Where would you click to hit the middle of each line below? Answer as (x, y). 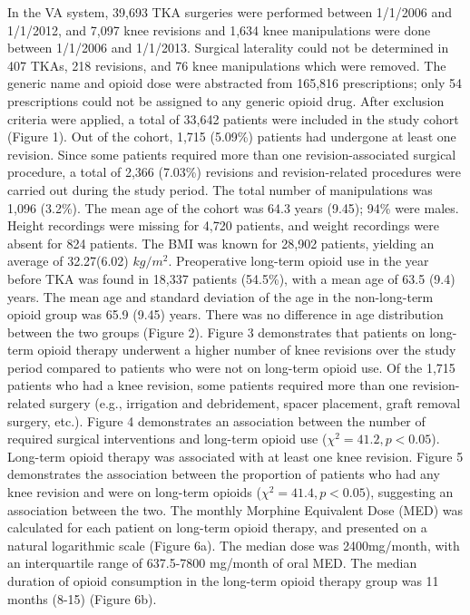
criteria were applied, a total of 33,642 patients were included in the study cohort (233, 118)
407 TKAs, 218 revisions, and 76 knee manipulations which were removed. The (227, 65)
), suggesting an (409, 492)
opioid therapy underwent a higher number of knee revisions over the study (247, 350)
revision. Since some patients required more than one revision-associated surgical (232, 154)
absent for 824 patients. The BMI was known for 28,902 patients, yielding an (221, 243)
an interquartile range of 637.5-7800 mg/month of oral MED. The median (212, 563)
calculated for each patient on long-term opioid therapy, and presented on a (217, 527)
